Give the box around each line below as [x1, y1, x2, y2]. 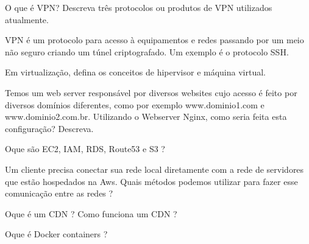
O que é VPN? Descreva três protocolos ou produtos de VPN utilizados [5, 1, 272, 13]
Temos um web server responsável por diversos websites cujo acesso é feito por [5, 86, 297, 99]
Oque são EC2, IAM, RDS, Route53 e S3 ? [5, 142, 165, 155]
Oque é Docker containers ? [5, 228, 108, 240]
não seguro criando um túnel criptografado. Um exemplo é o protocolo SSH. [5, 45, 289, 58]
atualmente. [5, 13, 49, 26]
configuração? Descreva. [5, 122, 94, 134]
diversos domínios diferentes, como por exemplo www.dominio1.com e [5, 98, 265, 111]
